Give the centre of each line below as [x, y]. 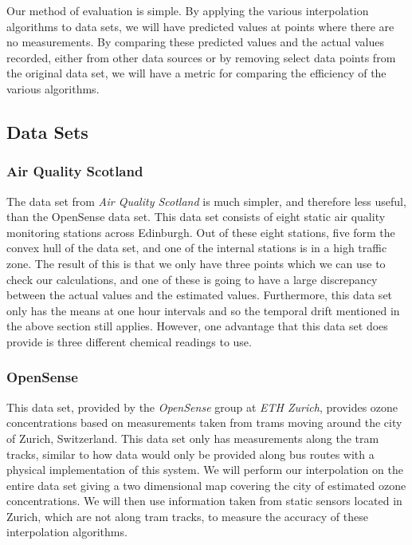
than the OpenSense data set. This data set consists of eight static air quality [196, 217]
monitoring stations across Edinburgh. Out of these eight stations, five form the [201, 232]
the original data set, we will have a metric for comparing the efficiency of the [196, 73]
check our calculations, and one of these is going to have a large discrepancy [192, 279]
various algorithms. [53, 88]
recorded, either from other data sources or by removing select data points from [201, 57]
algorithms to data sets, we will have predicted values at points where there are [200, 26]
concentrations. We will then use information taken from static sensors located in [204, 501]
